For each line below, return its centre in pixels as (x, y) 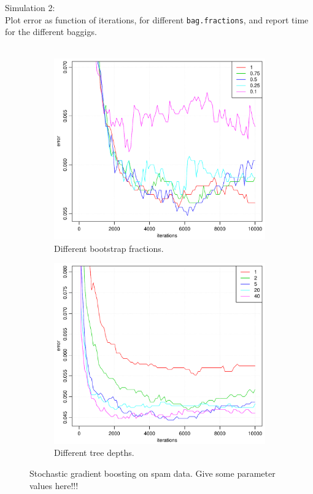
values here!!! (54, 485)
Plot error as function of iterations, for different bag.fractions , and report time (157, 19)
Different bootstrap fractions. (109, 248)
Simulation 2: (30, 7)
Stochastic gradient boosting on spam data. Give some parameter (153, 473)
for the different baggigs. (51, 32)
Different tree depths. (94, 453)
